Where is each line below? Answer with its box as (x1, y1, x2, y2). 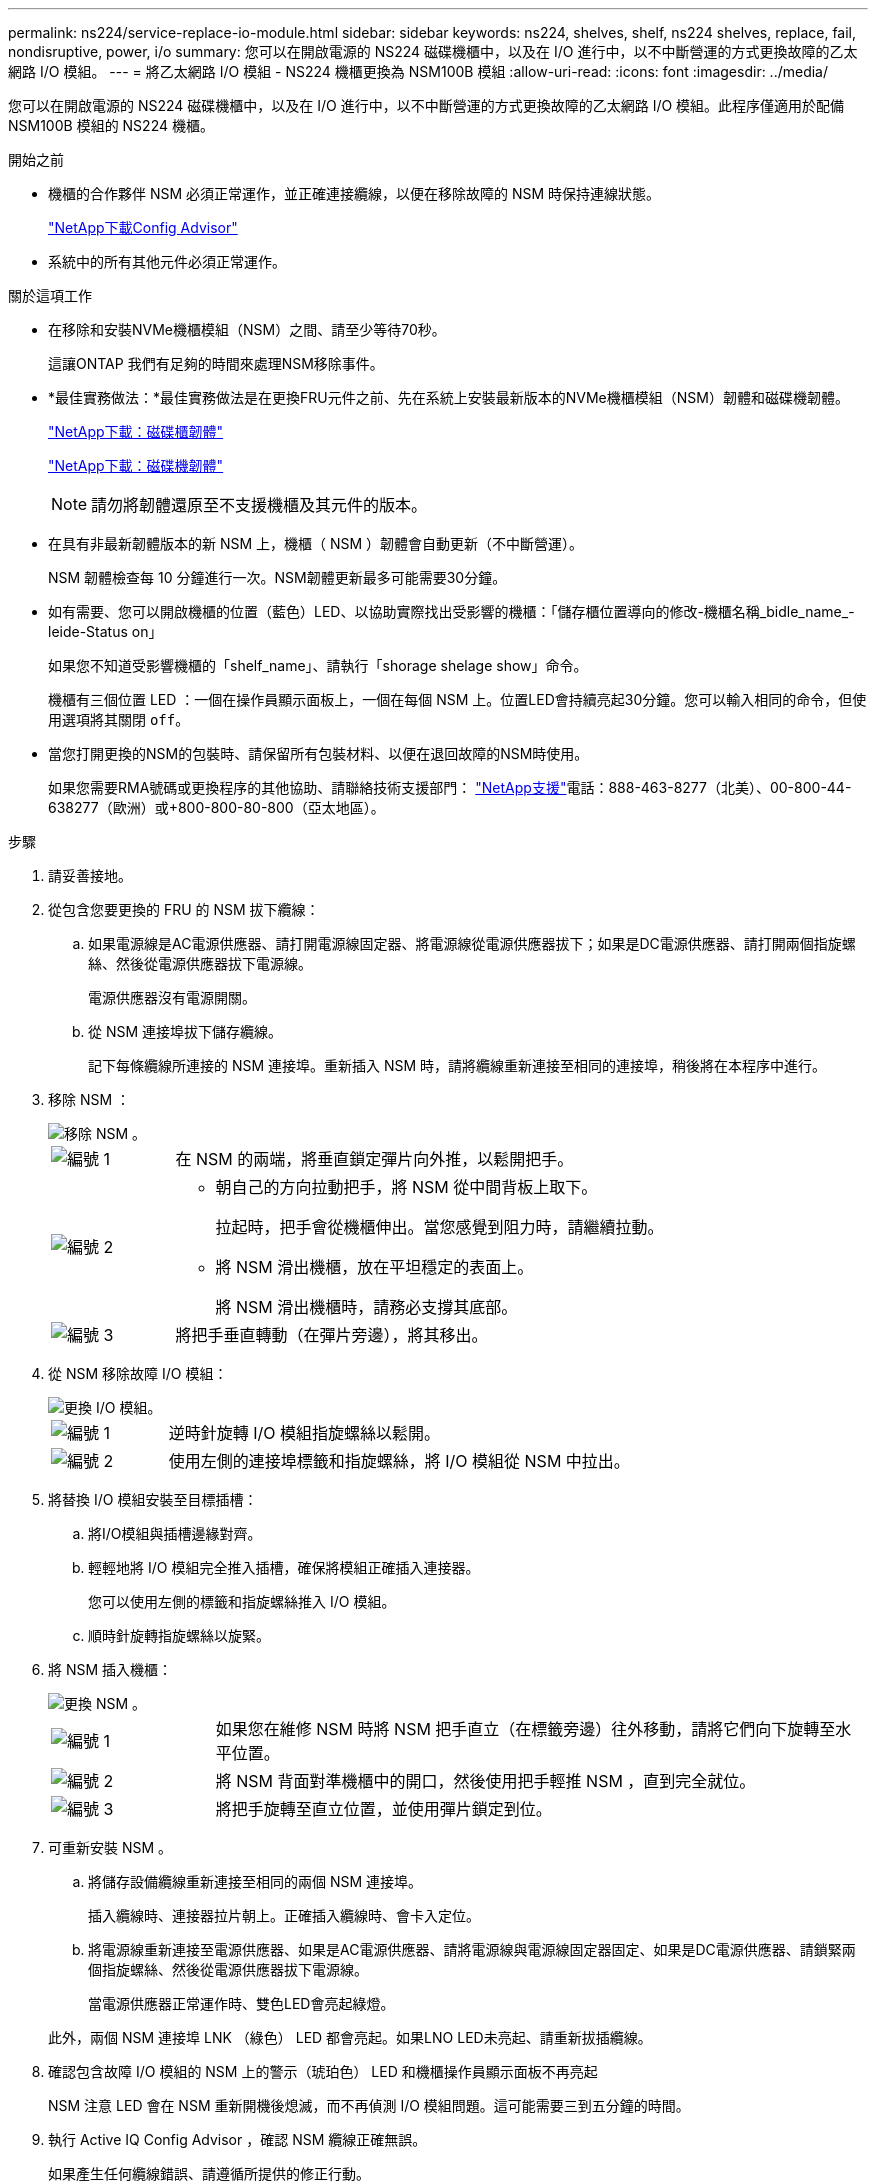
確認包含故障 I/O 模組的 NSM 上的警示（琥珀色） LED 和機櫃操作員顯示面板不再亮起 (48, 2063, 598, 2080)
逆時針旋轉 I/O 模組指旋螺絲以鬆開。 (168, 1423, 441, 1443)
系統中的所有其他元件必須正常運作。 (48, 253, 286, 270)
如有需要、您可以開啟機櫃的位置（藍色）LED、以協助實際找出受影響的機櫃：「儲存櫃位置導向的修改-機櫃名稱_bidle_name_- (48, 603, 855, 620)
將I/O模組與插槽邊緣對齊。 (88, 1525, 262, 1542)
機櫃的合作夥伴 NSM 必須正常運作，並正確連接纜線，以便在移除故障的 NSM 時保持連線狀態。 (48, 185, 661, 202)
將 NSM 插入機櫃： (48, 1661, 173, 1678)
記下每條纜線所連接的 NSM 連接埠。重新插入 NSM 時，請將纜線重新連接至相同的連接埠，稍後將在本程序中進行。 (88, 1057, 827, 1074)
